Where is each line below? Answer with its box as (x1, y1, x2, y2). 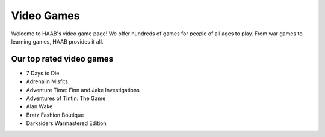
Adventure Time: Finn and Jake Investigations (26, 86, 140, 93)
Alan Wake (26, 103, 53, 110)
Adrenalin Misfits (26, 78, 69, 85)
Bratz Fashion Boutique (26, 111, 84, 118)
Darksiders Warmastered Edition (26, 120, 107, 127)
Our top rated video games (11, 54, 114, 64)
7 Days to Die (26, 69, 60, 77)
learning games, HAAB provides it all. (11, 38, 104, 45)
